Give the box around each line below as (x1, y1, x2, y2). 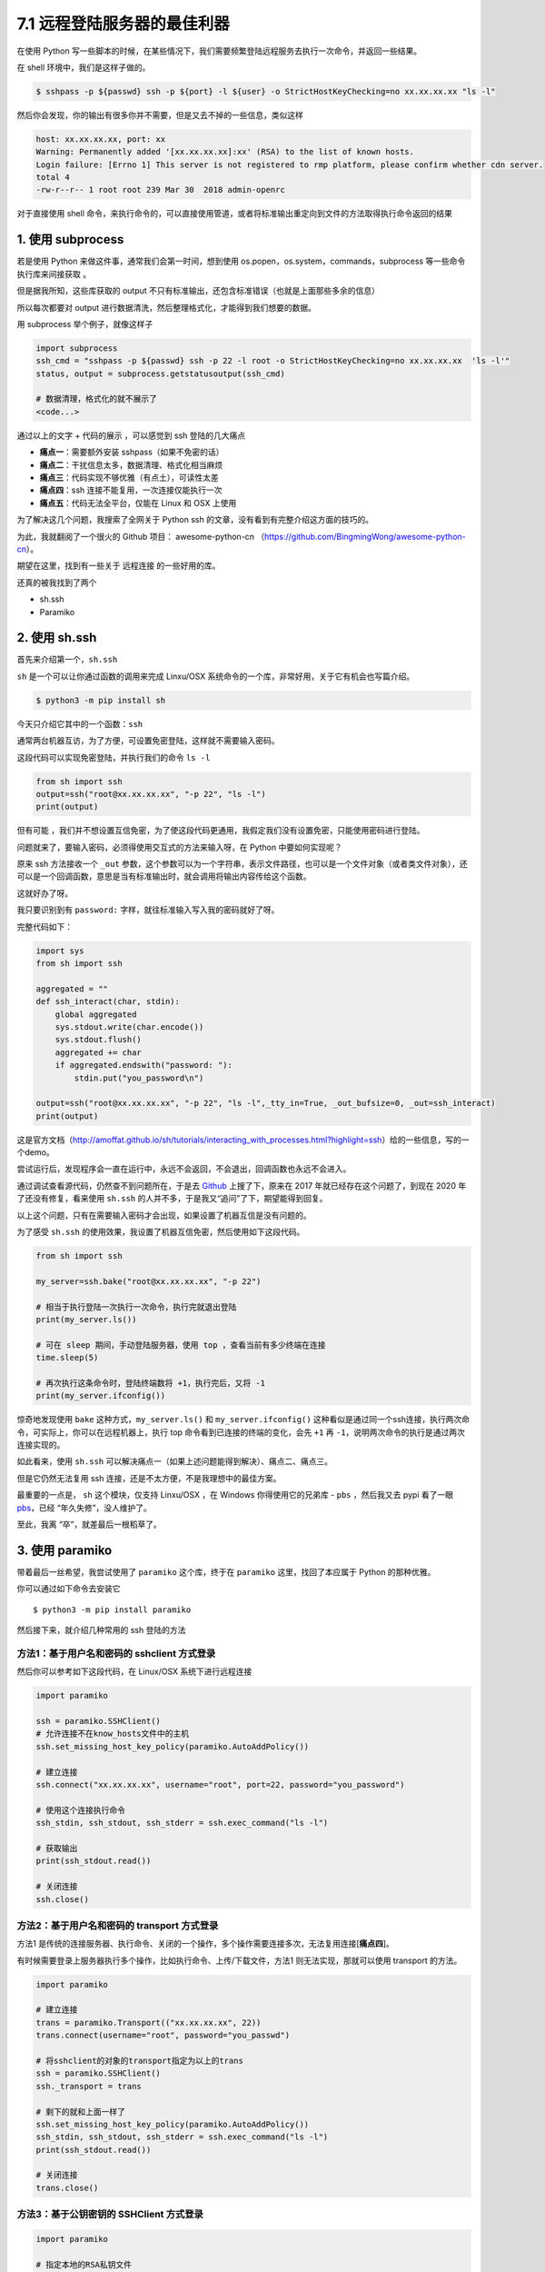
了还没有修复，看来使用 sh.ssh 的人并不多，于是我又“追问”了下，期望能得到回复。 (16, 1193, 328, 1204)
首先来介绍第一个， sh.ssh (16, 654, 118, 665)
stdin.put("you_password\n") (74, 1072, 204, 1083)
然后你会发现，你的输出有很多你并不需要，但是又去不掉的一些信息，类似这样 (16, 109, 303, 120)
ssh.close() (35, 1894, 90, 1904)
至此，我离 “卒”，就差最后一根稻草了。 (16, 1519, 163, 1530)
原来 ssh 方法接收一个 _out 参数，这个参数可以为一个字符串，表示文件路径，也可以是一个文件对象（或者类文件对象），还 (16, 859, 468, 870)
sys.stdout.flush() (54, 1034, 143, 1045)
